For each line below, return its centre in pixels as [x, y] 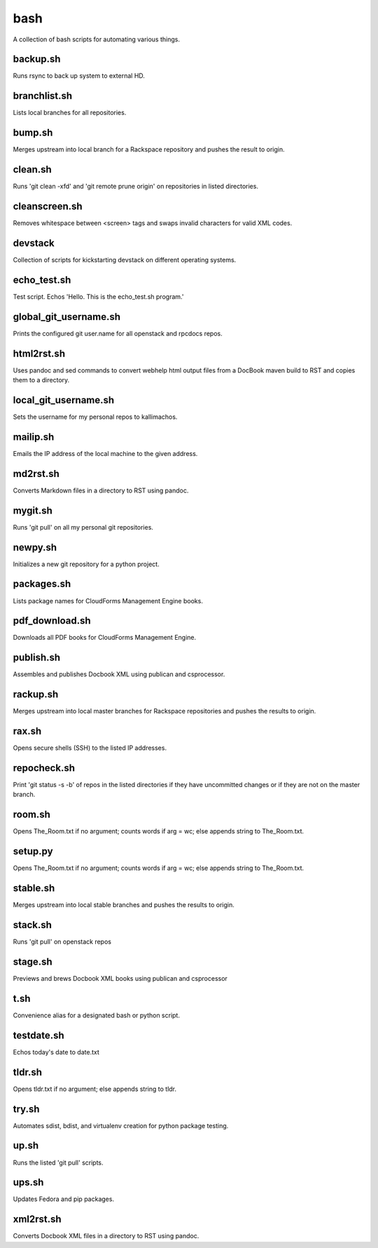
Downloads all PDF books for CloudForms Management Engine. [105, 638]
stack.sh [33, 925]
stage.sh [33, 961]
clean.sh [32, 169]
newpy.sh [35, 547]
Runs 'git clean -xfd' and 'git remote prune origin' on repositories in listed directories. [136, 187]
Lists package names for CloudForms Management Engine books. [108, 600]
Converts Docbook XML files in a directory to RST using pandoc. [106, 1236]
